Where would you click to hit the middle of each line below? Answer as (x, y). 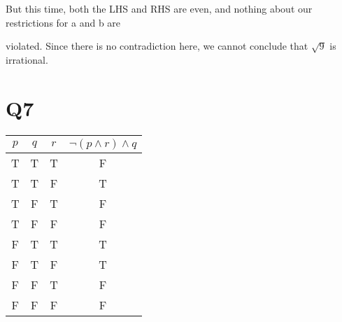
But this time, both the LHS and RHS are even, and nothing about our (159, 8)
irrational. (27, 59)
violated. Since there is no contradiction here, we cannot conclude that (157, 46)
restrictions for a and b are (63, 22)
